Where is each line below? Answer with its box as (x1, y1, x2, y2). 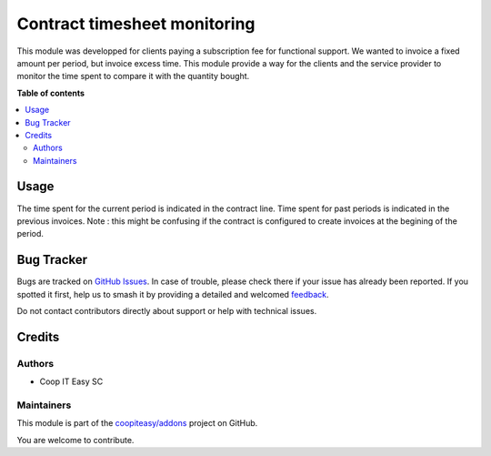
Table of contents (16, 87, 85, 98)
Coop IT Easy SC (39, 376, 104, 387)
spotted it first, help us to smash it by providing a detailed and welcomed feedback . (16, 289, 329, 299)
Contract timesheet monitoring (16, 14, 256, 34)
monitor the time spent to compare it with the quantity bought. (16, 71, 250, 82)
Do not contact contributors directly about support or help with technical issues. (16, 306, 317, 317)
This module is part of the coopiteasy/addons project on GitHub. (16, 418, 258, 429)
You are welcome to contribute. (16, 434, 135, 445)
